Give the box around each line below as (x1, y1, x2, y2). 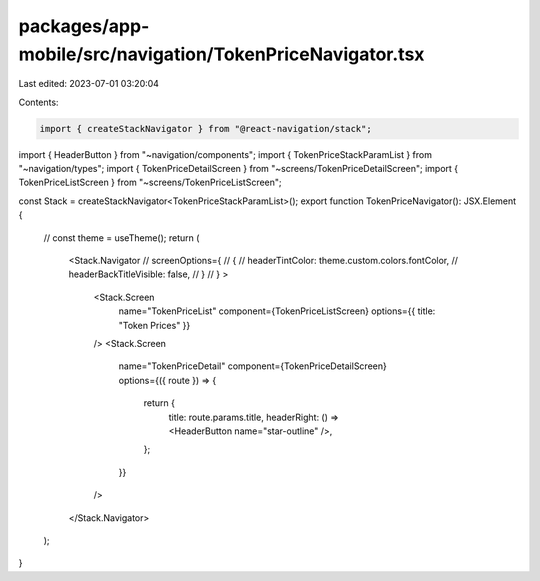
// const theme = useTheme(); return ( (43, 231, 200, 244)
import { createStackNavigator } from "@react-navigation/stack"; (39, 123, 372, 134)
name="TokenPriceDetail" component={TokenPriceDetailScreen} (118, 360, 387, 372)
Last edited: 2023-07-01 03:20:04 (18, 78, 160, 90)
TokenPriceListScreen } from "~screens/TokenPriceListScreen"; (18, 176, 282, 189)
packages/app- (18, 15, 150, 37)
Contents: (18, 96, 59, 108)
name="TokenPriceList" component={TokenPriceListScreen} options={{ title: (118, 305, 436, 317)
